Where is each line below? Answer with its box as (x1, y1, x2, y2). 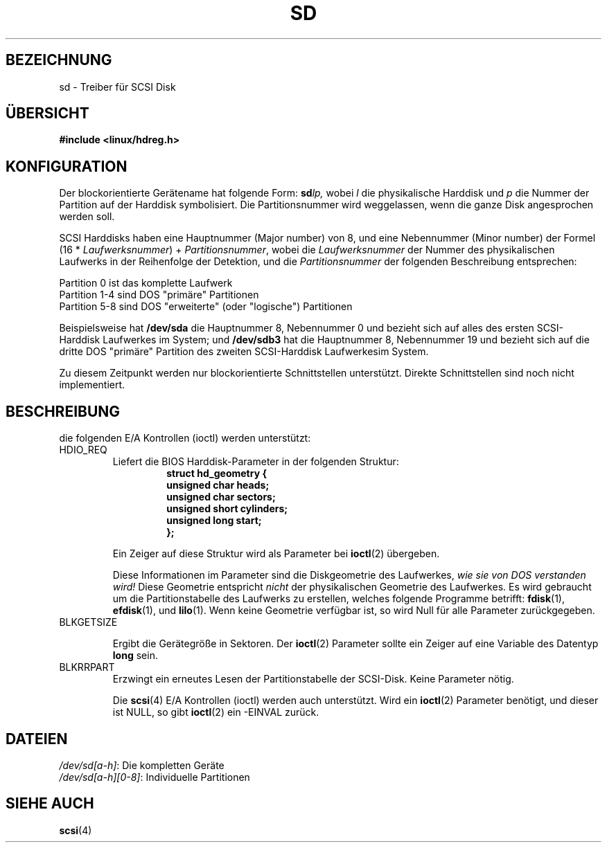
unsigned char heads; (166, 479, 270, 491)
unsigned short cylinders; (166, 503, 288, 515)
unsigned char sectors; (166, 491, 276, 503)
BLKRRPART (59, 661, 115, 674)
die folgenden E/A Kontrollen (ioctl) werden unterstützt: (59, 432, 311, 444)
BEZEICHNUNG (6, 51, 112, 69)
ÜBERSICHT (6, 105, 89, 123)
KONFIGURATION (6, 157, 127, 175)
